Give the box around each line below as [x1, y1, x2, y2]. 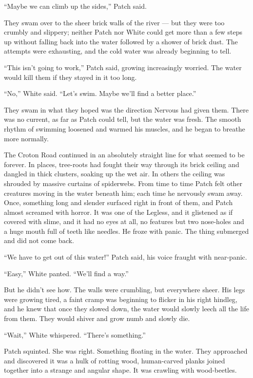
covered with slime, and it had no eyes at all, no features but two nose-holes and [4, 216, 244, 227]
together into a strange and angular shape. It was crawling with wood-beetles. [4, 365, 237, 375]
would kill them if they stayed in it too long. [4, 72, 137, 82]
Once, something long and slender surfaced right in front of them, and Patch [4, 197, 233, 208]
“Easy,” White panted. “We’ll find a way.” [4, 268, 129, 278]
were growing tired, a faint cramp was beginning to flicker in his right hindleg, [4, 294, 237, 304]
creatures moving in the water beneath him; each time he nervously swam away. [4, 188, 243, 198]
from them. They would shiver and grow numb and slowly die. [4, 313, 190, 323]
